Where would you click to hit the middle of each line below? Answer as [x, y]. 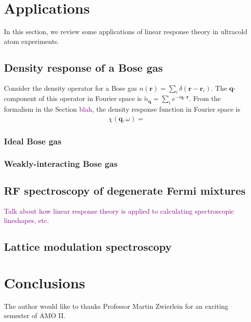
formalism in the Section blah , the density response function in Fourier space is [122, 109]
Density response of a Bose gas [84, 67]
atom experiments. [32, 41]
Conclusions [45, 282]
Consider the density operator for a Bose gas [71, 88]
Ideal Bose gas [33, 141]
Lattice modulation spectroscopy [88, 247]
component [20, 98]
